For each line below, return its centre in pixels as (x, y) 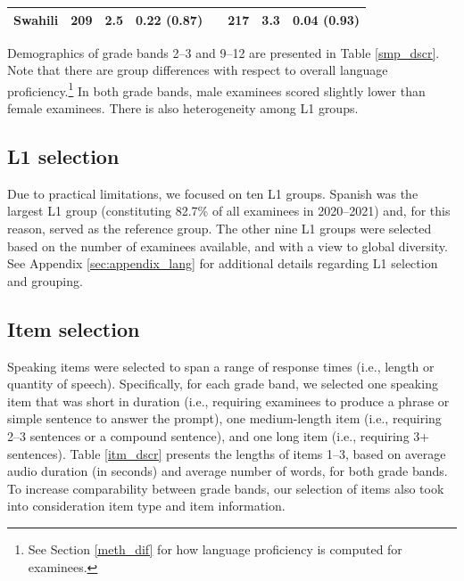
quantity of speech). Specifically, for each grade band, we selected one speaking (223, 384)
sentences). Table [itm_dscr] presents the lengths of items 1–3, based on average (227, 453)
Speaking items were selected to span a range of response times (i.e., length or (221, 366)
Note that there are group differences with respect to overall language (198, 70)
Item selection (74, 328)
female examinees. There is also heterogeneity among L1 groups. (183, 108)
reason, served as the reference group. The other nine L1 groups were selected (220, 229)
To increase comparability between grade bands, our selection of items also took (226, 488)
